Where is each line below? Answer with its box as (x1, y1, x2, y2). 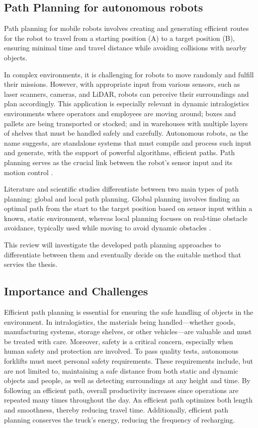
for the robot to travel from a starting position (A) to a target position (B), (4, 32, 235, 43)
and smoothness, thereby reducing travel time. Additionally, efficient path (4, 405, 229, 415)
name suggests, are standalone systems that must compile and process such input (4, 137, 252, 148)
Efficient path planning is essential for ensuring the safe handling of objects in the (4, 307, 254, 317)
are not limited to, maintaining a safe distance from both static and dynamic (4, 365, 239, 376)
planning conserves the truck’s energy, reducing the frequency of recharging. (4, 414, 235, 425)
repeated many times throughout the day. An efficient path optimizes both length (4, 395, 253, 405)
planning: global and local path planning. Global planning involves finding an (4, 193, 240, 204)
